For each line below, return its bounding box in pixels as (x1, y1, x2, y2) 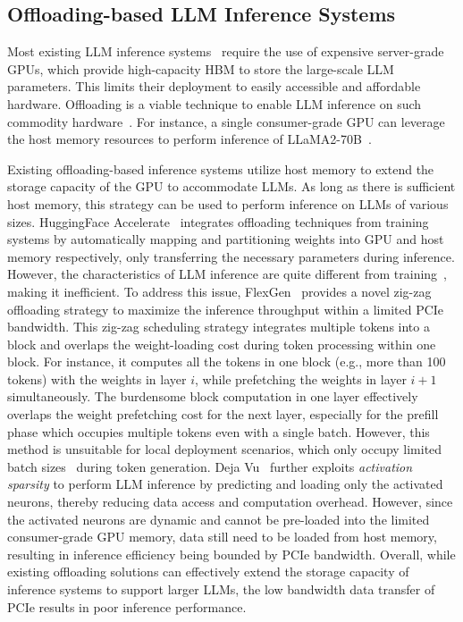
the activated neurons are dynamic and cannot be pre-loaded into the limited (7, 509, 430, 528)
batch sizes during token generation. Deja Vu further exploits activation (7, 457, 413, 475)
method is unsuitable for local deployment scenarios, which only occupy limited (7, 440, 442, 458)
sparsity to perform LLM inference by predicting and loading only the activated (7, 475, 443, 493)
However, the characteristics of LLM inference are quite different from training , (7, 265, 448, 283)
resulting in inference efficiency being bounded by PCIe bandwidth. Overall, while (7, 544, 456, 563)
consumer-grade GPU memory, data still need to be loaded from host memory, (7, 527, 437, 546)
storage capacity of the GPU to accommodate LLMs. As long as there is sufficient (7, 177, 456, 196)
